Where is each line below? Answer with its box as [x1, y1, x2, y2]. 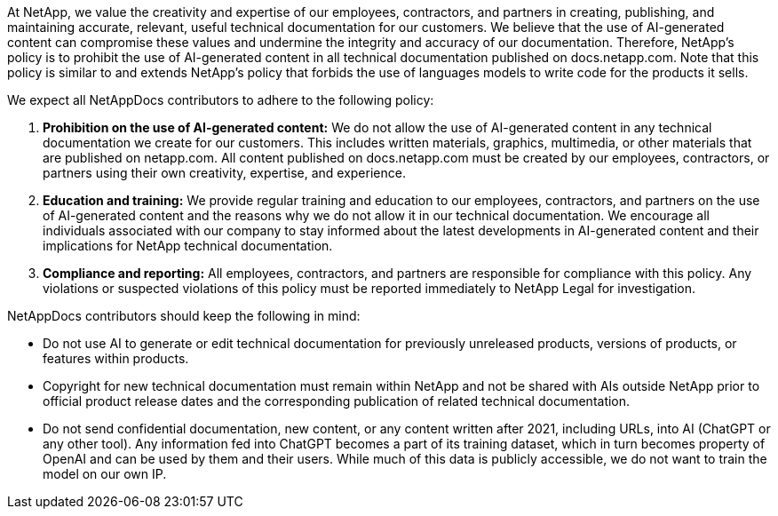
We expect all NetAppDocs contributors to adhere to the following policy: [7, 92, 434, 107]
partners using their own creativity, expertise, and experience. [43, 165, 406, 180]
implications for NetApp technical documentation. [43, 238, 333, 253]
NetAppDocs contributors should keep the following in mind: [7, 308, 361, 323]
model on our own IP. [43, 466, 167, 481]
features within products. [43, 351, 189, 366]
